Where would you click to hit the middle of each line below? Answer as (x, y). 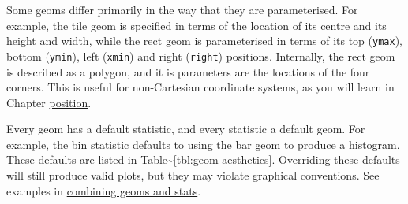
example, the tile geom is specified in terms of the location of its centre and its (197, 25)
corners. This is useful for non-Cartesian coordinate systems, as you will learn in (200, 87)
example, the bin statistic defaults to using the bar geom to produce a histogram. (203, 144)
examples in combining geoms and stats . (104, 190)
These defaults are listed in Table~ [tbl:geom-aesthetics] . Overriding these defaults (203, 159)
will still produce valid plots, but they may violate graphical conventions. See (193, 175)
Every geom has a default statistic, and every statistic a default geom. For (186, 129)
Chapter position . (49, 102)
